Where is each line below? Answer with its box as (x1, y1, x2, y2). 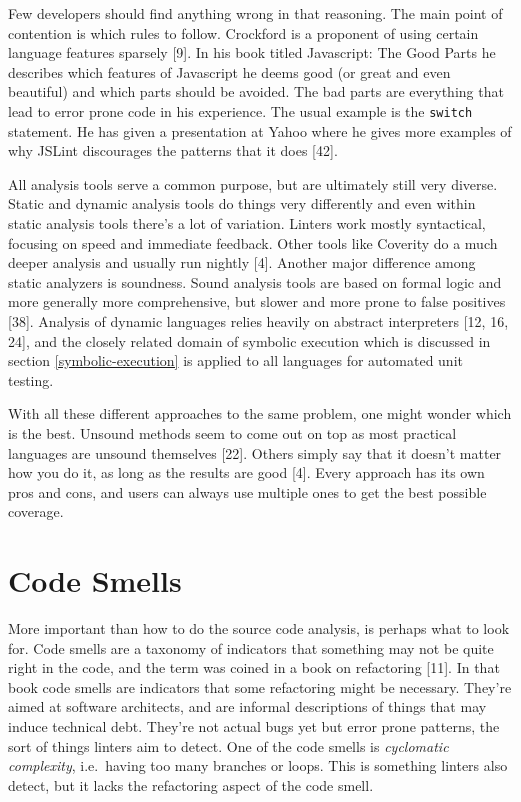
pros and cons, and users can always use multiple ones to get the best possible (8, 481, 487, 502)
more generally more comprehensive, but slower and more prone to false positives (8, 291, 506, 312)
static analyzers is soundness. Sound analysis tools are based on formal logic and (8, 271, 502, 292)
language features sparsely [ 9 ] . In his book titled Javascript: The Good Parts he (8, 42, 496, 63)
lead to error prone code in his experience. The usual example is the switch (8, 100, 473, 121)
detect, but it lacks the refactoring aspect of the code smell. (8, 774, 374, 795)
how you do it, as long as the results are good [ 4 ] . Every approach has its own (8, 462, 485, 483)
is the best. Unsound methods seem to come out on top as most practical (8, 422, 457, 443)
